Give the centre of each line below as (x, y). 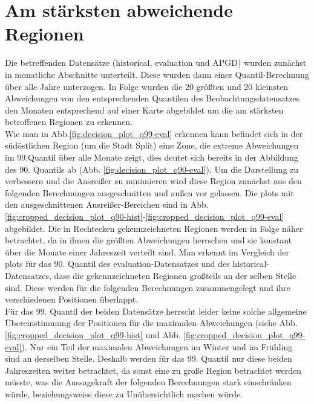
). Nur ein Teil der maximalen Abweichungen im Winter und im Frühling (157, 346)
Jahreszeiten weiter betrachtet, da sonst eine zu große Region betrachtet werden (153, 370)
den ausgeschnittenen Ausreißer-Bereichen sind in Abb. (107, 204)
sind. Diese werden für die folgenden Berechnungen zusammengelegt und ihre (148, 287)
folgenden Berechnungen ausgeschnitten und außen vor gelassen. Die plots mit (149, 192)
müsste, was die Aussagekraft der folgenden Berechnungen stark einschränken (148, 382)
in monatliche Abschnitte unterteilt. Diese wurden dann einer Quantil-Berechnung (157, 74)
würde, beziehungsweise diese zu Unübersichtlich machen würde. (124, 393)
